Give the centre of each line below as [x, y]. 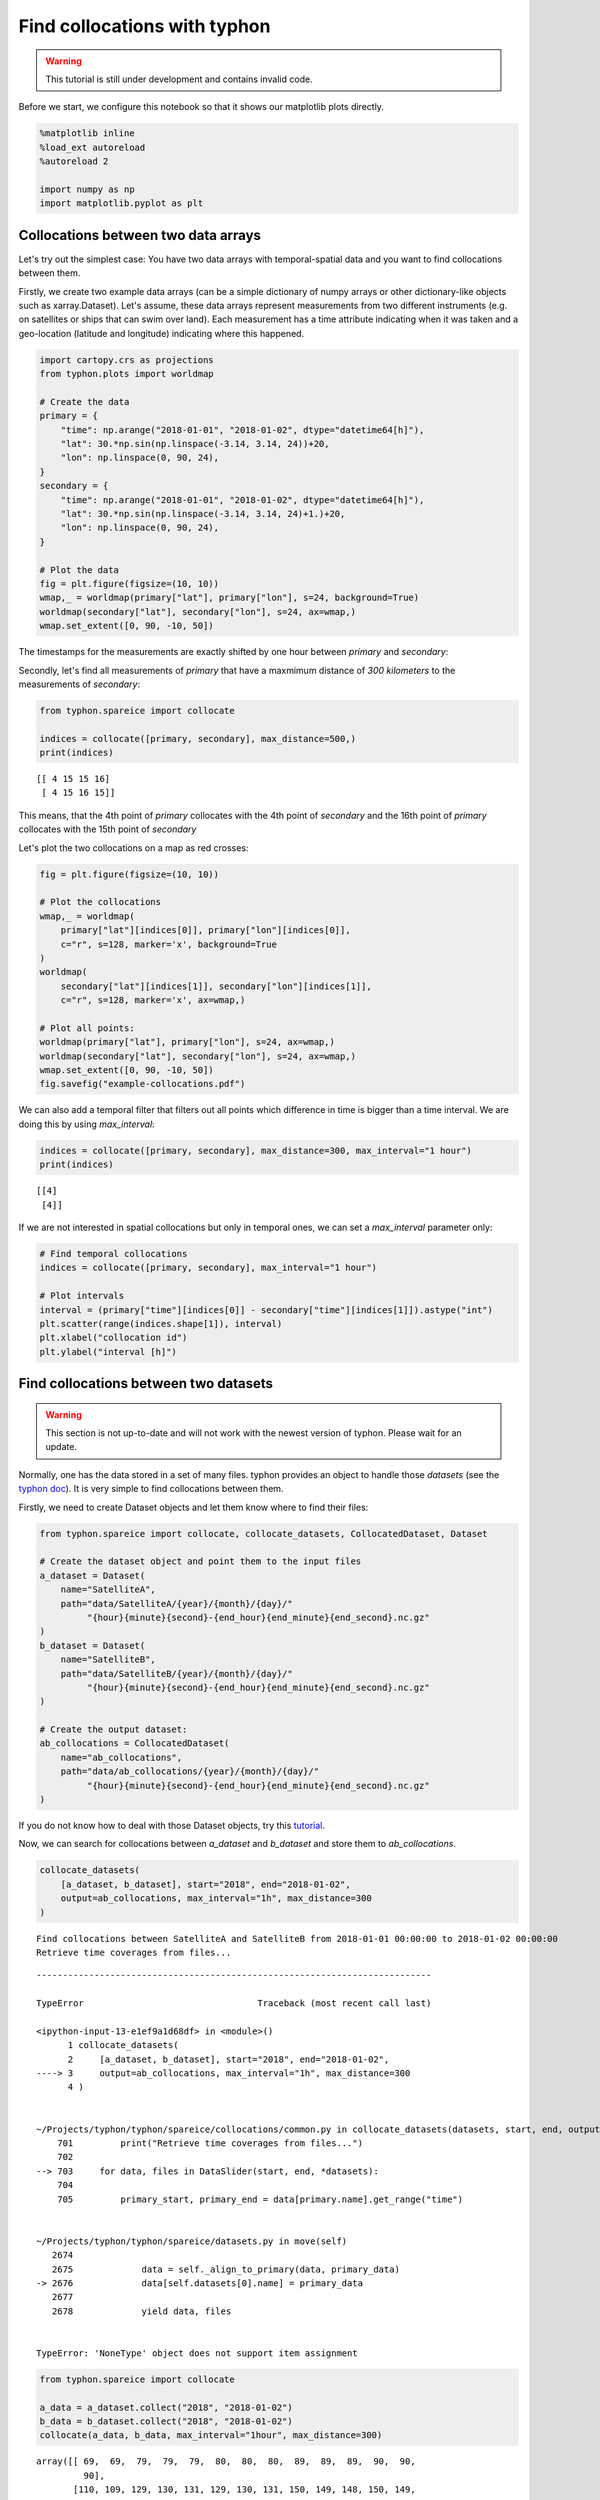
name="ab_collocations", [121, 1757]
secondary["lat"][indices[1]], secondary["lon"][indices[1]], [216, 986]
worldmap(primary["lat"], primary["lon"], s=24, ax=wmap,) [187, 1042]
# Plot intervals [82, 1296]
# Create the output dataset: [113, 1729]
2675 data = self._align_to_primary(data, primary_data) [225, 2269]
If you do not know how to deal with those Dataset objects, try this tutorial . [171, 1826]
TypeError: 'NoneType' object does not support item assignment [197, 2353]
